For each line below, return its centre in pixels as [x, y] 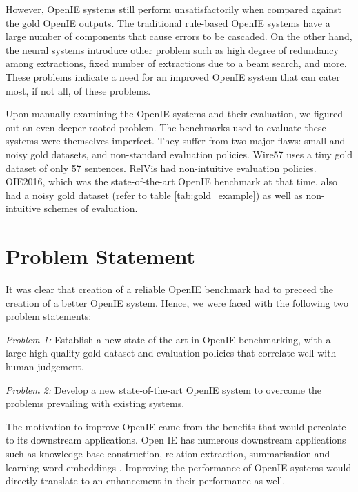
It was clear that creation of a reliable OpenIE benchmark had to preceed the [169, 289]
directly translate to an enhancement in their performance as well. [146, 481]
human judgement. [45, 366]
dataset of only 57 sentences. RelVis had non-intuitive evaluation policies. [161, 168]
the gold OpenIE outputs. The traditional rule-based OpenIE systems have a [168, 22]
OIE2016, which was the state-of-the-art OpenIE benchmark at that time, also [171, 181]
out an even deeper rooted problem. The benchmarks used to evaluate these [166, 127]
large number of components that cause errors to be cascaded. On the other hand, [179, 36]
